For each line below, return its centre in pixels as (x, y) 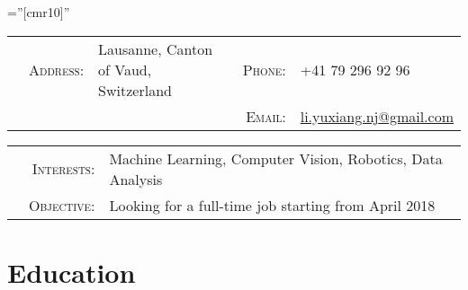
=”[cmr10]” (39, 12)
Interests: (63, 169)
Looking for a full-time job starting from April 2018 (272, 205)
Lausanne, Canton (156, 48)
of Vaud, (125, 69)
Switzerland (135, 90)
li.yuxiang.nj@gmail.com (377, 116)
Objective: (62, 205)
